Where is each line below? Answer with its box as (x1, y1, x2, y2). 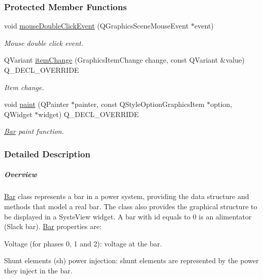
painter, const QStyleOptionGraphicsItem (75, 99, 205, 109)
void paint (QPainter (4, 99, 69, 109)
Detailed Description (4, 147, 90, 160)
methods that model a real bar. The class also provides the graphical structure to (4, 201, 257, 211)
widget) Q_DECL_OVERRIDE (38, 108, 139, 119)
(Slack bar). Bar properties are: (4, 221, 102, 232)
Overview (4, 169, 37, 180)
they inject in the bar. (4, 265, 73, 275)
